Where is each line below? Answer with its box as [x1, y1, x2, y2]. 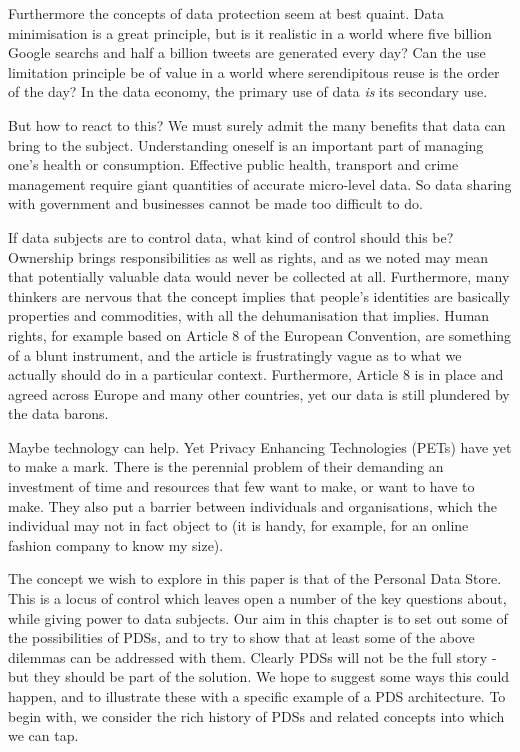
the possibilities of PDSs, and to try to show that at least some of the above [8, 627, 475, 648]
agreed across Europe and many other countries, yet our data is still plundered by [8, 383, 510, 404]
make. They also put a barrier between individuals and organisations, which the [8, 495, 497, 516]
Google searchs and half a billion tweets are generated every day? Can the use [8, 42, 486, 63]
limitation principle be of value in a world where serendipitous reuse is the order [8, 61, 500, 82]
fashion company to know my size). [8, 534, 224, 555]
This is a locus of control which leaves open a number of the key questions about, [8, 588, 507, 609]
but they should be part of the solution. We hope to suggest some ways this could [8, 666, 510, 687]
